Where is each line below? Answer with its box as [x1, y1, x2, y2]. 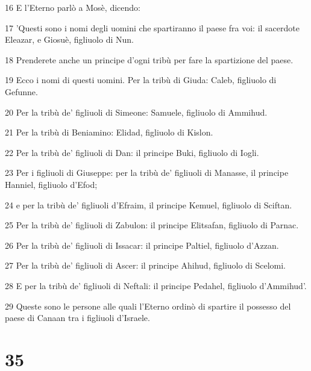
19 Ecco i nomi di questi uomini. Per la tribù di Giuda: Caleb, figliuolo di [5, 73, 277, 86]
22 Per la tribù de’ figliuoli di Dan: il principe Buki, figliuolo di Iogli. [5, 146, 259, 158]
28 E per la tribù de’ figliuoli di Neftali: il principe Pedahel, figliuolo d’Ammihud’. [5, 279, 307, 291]
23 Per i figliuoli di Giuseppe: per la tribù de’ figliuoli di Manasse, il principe [5, 166, 289, 179]
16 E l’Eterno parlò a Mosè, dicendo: [5, 1, 140, 13]
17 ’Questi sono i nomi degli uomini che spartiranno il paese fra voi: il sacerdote [5, 21, 300, 34]
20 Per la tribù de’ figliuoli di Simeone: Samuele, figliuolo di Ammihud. [5, 105, 268, 118]
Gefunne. [5, 85, 38, 98]
